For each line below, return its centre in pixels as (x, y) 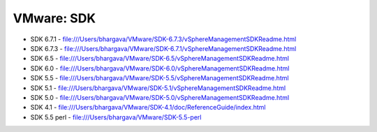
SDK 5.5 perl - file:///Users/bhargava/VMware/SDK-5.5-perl (116, 117)
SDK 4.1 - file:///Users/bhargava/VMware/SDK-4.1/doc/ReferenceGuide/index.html (148, 108)
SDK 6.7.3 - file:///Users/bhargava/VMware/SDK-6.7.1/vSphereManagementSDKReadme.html (163, 48)
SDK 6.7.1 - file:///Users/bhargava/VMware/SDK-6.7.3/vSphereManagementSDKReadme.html (163, 39)
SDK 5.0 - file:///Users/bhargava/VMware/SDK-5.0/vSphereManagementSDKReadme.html (160, 97)
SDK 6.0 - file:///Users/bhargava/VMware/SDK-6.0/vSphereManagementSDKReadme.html (160, 68)
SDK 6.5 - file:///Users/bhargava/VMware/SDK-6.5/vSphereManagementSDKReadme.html (160, 59)
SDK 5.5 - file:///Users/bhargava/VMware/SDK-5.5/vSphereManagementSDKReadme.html (160, 78)
